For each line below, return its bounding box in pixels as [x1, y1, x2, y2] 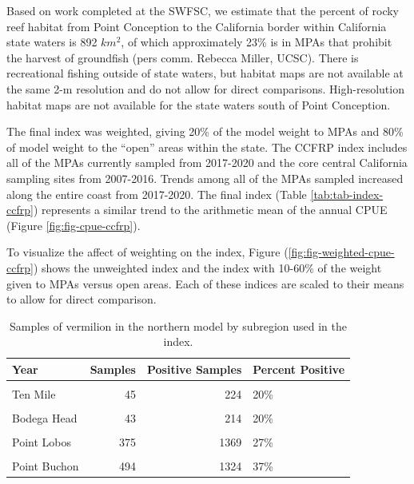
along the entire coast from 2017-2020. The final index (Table [6, 185, 307, 202]
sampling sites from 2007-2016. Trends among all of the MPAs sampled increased [6, 169, 404, 186]
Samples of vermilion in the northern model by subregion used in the [10, 317, 348, 334]
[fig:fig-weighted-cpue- [288, 244, 395, 260]
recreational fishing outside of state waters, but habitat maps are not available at [6, 65, 404, 81]
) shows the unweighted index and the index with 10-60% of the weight [33, 259, 382, 276]
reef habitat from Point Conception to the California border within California [6, 18, 387, 34]
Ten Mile [12, 385, 56, 402]
